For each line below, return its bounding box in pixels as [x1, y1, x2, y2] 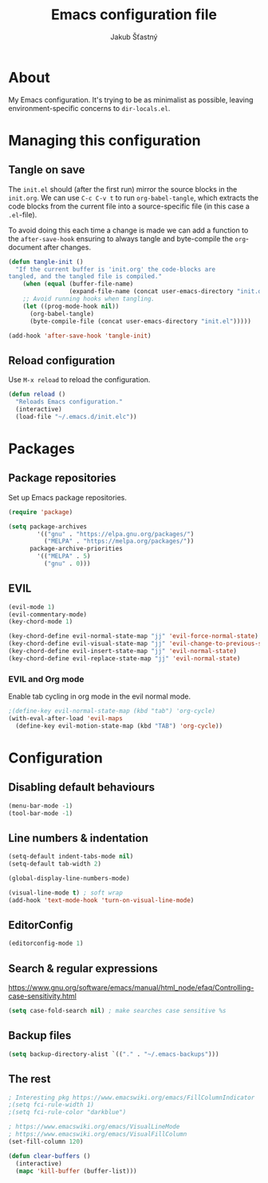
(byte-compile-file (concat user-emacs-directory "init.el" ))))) [29, 317, 251, 325]
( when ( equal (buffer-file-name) [22, 280, 134, 289]
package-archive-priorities [29, 545, 124, 553]
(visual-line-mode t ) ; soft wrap [8, 889, 124, 897]
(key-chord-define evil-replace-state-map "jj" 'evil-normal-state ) [8, 654, 241, 663]
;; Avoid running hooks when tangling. [22, 295, 156, 303]
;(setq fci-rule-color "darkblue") [8, 1109, 127, 1117]
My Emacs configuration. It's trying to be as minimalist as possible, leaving [8, 94, 254, 105]
